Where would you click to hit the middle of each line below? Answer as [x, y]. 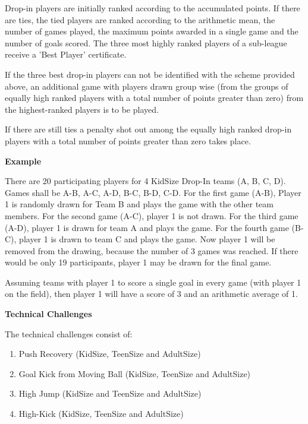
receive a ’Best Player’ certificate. [66, 54]
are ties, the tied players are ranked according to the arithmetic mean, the [140, 19]
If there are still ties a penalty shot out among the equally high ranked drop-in [148, 129]
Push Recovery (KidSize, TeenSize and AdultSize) [110, 354]
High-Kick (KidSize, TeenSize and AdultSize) [101, 414]
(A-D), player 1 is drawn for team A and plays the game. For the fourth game [147, 227]
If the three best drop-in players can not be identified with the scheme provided [150, 74]
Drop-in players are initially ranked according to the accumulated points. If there [153, 8]
